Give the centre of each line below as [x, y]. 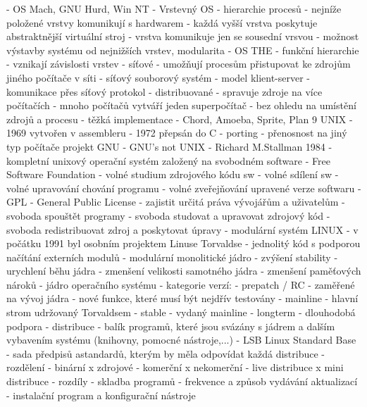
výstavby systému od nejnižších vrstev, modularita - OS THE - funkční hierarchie [183, 50]
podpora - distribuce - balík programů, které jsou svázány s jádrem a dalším [171, 326]
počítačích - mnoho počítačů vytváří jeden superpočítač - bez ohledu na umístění [181, 105]
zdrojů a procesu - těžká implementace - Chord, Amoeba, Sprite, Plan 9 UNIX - [180, 119]
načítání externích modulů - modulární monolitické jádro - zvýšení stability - [172, 257]
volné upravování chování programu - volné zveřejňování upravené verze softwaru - [184, 188]
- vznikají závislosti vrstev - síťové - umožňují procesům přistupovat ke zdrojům [179, 64]
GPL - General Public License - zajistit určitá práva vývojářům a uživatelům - [176, 202]
